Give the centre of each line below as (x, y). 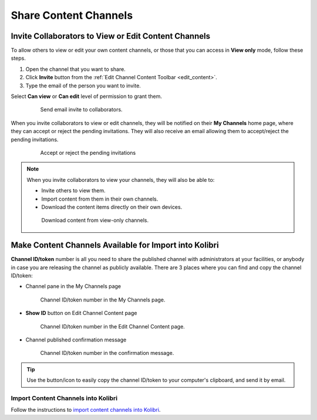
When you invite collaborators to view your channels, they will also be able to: (121, 179)
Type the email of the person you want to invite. (83, 86)
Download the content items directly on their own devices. (112, 207)
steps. (18, 58)
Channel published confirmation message (76, 340)
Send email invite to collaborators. (81, 110)
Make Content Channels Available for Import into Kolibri (115, 245)
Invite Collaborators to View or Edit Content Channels (111, 36)
